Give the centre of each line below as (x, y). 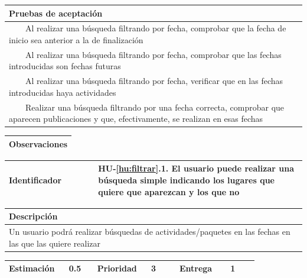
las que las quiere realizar (55, 243)
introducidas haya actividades (63, 92)
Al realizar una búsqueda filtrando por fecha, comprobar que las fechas (153, 54)
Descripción (33, 216)
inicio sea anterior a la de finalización (76, 39)
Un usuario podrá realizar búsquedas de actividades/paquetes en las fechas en (150, 232)
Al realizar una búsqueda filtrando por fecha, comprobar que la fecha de (156, 28)
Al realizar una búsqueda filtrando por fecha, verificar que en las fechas (154, 81)
